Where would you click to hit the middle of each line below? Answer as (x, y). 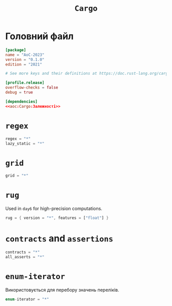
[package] (16, 50)
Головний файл (40, 36)
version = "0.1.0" (25, 59)
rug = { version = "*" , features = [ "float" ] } (57, 218)
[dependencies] (21, 101)
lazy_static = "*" (25, 144)
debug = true (19, 93)
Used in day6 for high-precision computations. (54, 209)
